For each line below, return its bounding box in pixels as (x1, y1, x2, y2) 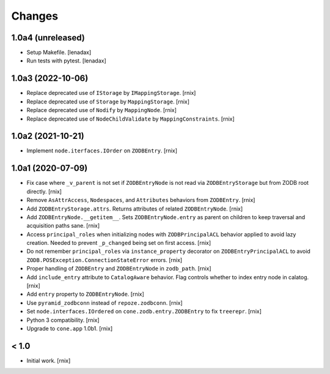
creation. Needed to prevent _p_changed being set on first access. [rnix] (26, 239, 211, 247)
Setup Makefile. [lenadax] (26, 49, 92, 56)
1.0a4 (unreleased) (11, 32, 85, 43)
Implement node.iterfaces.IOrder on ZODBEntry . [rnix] (26, 147, 177, 154)
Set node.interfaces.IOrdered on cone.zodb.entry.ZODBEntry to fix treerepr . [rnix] (26, 308, 262, 315)
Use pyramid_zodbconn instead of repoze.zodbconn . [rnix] (26, 299, 183, 306)
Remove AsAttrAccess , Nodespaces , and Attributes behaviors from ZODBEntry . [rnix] (26, 196, 255, 204)
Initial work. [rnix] (26, 357, 71, 364)
